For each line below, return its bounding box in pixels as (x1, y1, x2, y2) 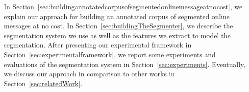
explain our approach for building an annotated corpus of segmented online (4, 11, 230, 21)
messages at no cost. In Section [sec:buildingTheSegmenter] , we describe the (4, 21, 233, 31)
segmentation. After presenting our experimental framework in (4, 40, 192, 50)
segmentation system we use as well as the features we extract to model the (4, 30, 231, 40)
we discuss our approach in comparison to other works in (4, 69, 175, 79)
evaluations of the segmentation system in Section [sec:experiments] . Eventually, (4, 59, 246, 69)
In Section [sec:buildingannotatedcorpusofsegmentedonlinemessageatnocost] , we (4, 1, 243, 11)
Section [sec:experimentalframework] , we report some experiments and (4, 49, 216, 59)
